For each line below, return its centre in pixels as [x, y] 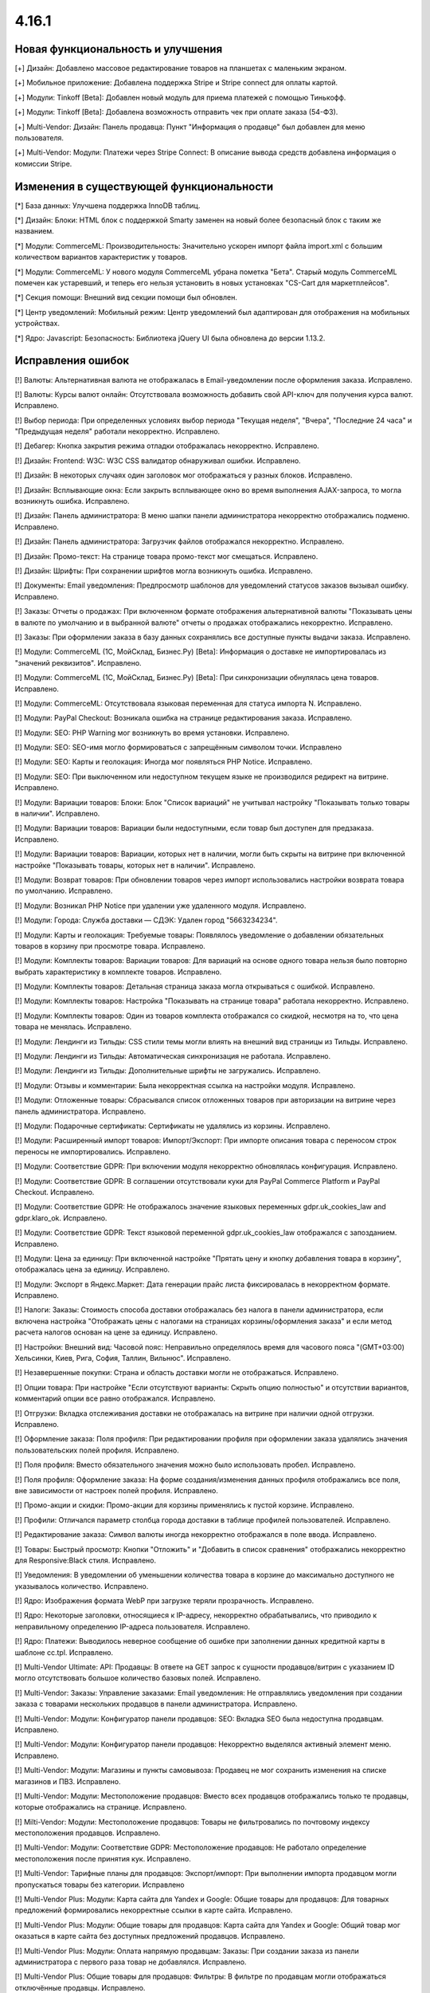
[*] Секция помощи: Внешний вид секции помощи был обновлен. [126, 297]
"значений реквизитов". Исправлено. [78, 662]
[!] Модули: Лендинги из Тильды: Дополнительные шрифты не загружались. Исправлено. [168, 1071]
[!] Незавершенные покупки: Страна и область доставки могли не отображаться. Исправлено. [176, 1373]
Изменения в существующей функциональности [144, 186]
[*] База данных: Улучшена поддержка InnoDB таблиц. [107, 205]
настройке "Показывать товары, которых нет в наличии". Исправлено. [135, 865]
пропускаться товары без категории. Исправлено [100, 1885]
